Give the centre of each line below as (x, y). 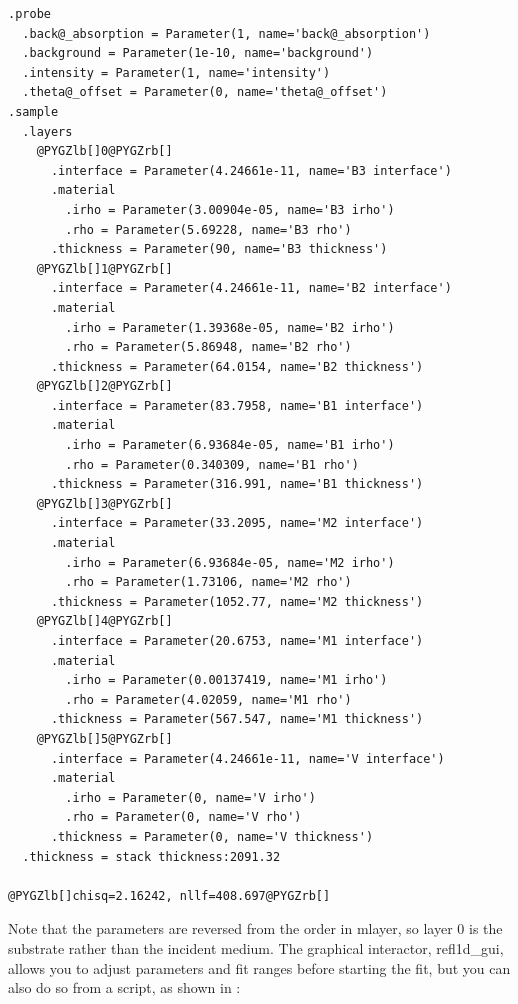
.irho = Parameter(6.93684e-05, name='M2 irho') (230, 562)
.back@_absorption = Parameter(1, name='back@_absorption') (226, 33)
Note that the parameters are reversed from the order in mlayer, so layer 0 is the (255, 928)
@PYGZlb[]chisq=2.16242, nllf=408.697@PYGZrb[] (169, 895)
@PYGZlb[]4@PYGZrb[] (104, 621)
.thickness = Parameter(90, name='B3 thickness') (219, 249)
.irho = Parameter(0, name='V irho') (190, 797)
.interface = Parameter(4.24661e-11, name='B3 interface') (251, 170)
